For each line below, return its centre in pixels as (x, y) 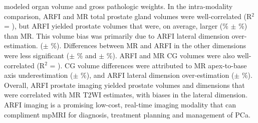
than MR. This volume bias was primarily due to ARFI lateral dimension (117, 35)
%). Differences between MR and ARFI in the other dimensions (148, 45)
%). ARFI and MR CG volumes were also (171, 55)
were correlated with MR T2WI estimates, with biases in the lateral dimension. (126, 95)
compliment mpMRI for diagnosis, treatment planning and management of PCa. (127, 114)
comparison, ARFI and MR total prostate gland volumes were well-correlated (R (128, 16)
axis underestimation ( (39, 75)
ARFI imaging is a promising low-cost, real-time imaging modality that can (120, 104)
